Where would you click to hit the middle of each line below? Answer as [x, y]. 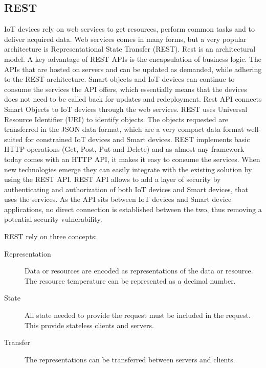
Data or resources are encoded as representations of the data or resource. [139, 271]
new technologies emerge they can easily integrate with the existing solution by [128, 169]
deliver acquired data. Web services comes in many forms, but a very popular [125, 39]
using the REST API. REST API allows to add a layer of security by [113, 179]
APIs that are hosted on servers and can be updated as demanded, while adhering [133, 69]
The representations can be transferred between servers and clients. [130, 359]
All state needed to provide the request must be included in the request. [138, 315]
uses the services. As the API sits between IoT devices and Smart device [118, 199]
